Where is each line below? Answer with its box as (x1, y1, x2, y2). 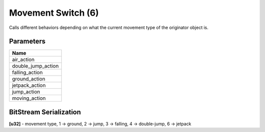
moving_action (12, 95, 46, 102)
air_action (12, 56, 35, 63)
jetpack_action (12, 82, 46, 89)
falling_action (12, 69, 43, 76)
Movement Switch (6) (9, 7, 99, 18)
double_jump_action (12, 63, 59, 70)
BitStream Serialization (9, 108, 81, 116)
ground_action (12, 76, 46, 82)
